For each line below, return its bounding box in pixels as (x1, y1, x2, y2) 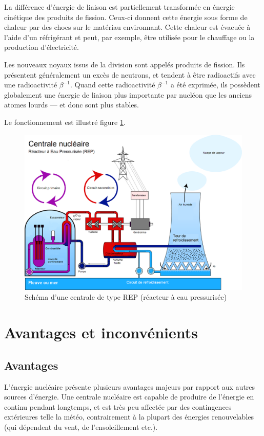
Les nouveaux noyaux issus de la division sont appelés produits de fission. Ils (4, 59, 245, 69)
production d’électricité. (4, 42, 79, 52)
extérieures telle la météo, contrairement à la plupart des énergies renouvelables (4, 411, 254, 422)
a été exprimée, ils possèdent (170, 79, 260, 90)
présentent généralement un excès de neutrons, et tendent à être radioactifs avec (4, 69, 256, 80)
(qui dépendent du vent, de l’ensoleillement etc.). (4, 421, 158, 432)
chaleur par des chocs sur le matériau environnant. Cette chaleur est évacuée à (4, 22, 251, 32)
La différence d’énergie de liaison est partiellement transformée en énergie (4, 2, 235, 12)
